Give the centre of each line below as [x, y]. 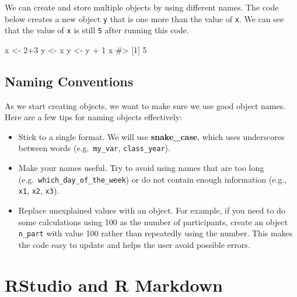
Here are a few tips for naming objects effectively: [93, 117]
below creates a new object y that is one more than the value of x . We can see [144, 18]
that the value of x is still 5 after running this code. [97, 30]
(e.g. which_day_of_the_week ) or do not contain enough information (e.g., [153, 179]
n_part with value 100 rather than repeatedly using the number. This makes [156, 233]
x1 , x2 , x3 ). [39, 191]
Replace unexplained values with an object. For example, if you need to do [152, 210]
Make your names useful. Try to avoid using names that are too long [141, 168]
